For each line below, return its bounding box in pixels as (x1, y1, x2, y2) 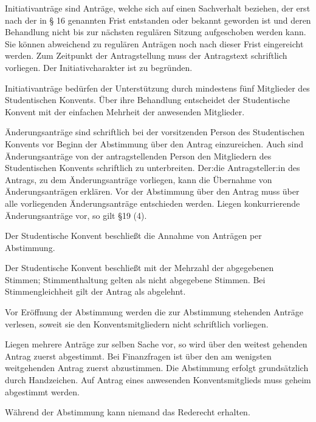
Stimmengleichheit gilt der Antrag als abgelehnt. (5, 285, 186, 298)
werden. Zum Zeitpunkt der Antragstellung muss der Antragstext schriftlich (5, 49, 287, 62)
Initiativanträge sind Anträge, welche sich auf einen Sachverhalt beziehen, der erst (5, 2, 311, 14)
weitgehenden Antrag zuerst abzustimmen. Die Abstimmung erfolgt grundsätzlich (5, 361, 309, 374)
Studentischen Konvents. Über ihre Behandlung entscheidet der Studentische (5, 93, 290, 106)
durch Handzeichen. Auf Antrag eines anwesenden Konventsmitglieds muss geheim (5, 373, 311, 386)
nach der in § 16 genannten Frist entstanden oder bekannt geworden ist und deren (5, 13, 311, 26)
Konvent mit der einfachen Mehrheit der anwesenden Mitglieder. (5, 105, 245, 118)
